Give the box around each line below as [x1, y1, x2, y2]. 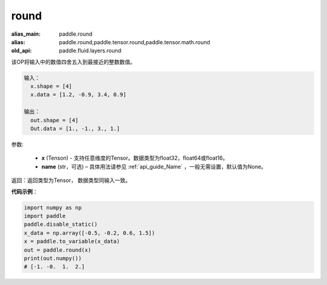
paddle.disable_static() [24, 221, 98, 228]
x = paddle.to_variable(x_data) [24, 238, 121, 245]
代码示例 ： [11, 188, 38, 195]
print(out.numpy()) [24, 255, 82, 261]
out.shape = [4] [30, 117, 79, 123]
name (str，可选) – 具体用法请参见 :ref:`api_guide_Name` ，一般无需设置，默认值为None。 [41, 163, 266, 170]
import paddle [24, 212, 66, 219]
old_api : [11, 47, 32, 54]
